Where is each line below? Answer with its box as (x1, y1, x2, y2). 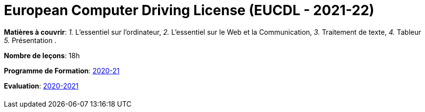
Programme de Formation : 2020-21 (4, 66, 120, 75)
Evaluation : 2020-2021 (4, 81, 79, 90)
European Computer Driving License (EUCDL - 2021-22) (4, 2, 374, 19)
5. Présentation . (4, 36, 56, 45)
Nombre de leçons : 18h (4, 51, 80, 60)
